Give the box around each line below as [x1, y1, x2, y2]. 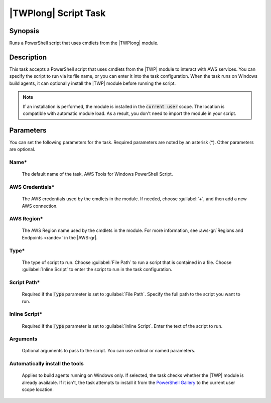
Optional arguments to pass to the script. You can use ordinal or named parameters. [22, 348, 196, 354]
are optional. [9, 146, 35, 153]
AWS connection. [22, 203, 58, 209]
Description [9, 53, 47, 61]
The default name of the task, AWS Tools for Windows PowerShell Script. [22, 171, 173, 177]
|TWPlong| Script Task [9, 8, 106, 19]
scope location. [22, 386, 54, 392]
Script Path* [9, 279, 40, 286]
